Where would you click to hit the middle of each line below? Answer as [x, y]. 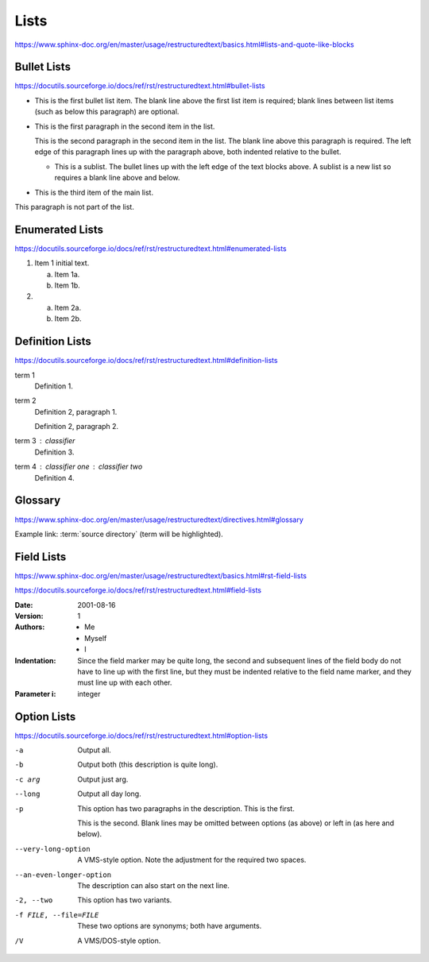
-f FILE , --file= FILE [57, 915]
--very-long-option [52, 849]
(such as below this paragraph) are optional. [107, 112]
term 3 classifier [45, 441]
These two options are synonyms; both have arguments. [170, 926]
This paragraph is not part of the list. [74, 207]
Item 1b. [68, 285]
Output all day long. [110, 794]
